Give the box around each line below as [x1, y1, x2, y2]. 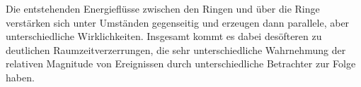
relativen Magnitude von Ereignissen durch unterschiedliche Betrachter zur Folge [6, 56, 356, 71]
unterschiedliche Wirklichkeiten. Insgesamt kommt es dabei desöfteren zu [6, 29, 322, 43]
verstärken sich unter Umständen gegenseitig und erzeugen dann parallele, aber [6, 15, 350, 29]
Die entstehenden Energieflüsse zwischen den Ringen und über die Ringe [6, 1, 320, 15]
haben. [6, 69, 35, 84]
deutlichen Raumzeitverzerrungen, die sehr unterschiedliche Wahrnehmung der [6, 42, 346, 57]
